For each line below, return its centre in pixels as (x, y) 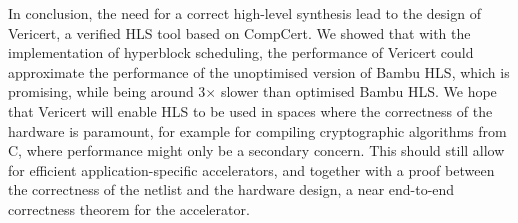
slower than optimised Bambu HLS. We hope (358, 91)
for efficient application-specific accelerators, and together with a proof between (251, 169)
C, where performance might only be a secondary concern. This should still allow (256, 150)
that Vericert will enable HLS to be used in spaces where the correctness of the (250, 110)
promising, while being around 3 (107, 91)
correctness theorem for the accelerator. (129, 208)
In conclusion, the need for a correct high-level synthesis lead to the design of (244, 13)
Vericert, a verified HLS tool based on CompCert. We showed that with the (239, 32)
